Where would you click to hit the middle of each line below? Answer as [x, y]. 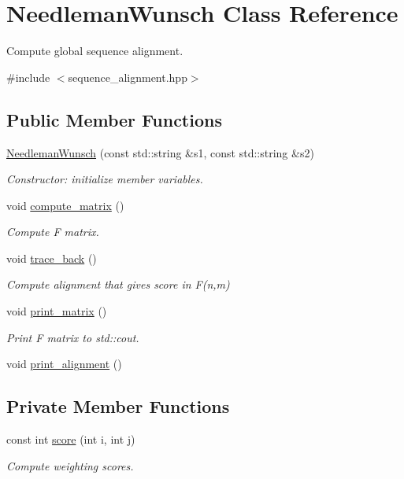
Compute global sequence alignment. [95, 51]
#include [28, 77]
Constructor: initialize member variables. [105, 179]
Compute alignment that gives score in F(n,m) [118, 284]
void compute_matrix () [65, 205]
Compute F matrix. [53, 232]
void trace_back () [52, 258]
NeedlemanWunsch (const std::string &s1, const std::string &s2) [160, 152]
